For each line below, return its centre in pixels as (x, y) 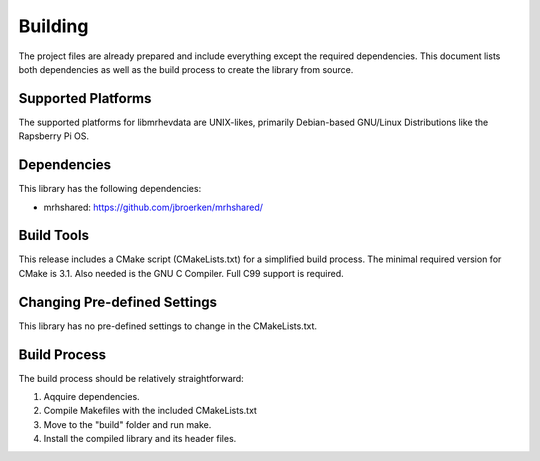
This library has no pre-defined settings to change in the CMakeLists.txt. (167, 326)
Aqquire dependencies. (91, 397)
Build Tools (54, 235)
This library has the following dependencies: (110, 189)
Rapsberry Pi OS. (54, 136)
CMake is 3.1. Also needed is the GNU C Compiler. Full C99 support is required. (181, 273)
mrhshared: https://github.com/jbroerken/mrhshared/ (153, 207)
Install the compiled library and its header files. (140, 439)
